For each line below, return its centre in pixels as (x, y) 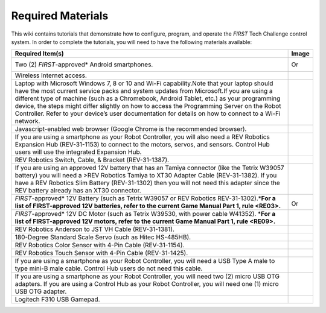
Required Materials (60, 16)
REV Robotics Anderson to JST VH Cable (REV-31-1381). (95, 229)
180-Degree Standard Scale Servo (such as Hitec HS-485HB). (103, 237)
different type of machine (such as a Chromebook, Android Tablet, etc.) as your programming (148, 98)
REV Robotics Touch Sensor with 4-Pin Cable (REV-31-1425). (101, 253)
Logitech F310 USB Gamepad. (57, 300)
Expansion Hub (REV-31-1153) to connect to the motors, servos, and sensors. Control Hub (142, 145)
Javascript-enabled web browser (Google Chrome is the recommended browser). (131, 129)
